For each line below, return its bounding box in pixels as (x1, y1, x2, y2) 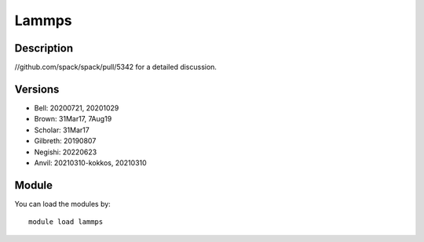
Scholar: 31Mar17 (34, 125, 90, 135)
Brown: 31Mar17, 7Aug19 (34, 114, 112, 124)
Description (14, 42, 74, 55)
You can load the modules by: (14, 199, 111, 208)
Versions (14, 82, 60, 96)
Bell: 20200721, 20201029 (34, 103, 119, 113)
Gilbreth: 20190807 (34, 136, 97, 146)
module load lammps (28, 218, 104, 226)
